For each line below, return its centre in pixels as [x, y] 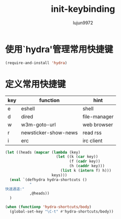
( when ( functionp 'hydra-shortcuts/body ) [48, 207]
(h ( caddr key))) [87, 166]
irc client [92, 141]
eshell [28, 109]
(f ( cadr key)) [84, 161]
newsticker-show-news [49, 133]
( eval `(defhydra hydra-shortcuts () [48, 180]
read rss [92, 133]
